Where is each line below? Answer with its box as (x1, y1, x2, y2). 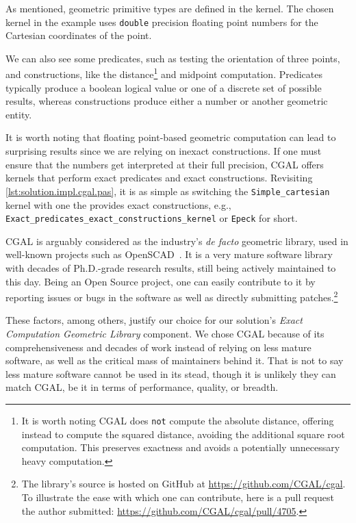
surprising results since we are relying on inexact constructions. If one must (5, 144, 322, 158)
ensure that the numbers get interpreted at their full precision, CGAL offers (5, 157, 324, 171)
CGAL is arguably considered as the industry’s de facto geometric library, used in (5, 233, 348, 248)
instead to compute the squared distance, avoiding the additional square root (21, 426, 345, 441)
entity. (5, 107, 32, 121)
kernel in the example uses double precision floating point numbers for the (5, 14, 318, 29)
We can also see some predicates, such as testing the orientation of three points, (5, 51, 340, 65)
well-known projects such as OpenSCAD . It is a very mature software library (5, 247, 333, 261)
